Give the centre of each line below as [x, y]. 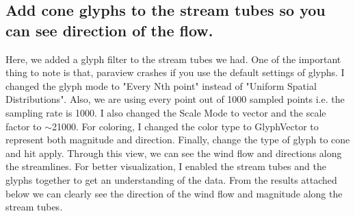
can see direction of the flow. [109, 30]
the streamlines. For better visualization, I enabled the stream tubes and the [166, 166]
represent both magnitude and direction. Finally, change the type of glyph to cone [178, 140]
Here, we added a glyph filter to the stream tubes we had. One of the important [173, 59]
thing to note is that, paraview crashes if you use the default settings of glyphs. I [175, 72]
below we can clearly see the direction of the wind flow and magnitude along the [174, 193]
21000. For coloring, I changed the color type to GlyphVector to [185, 126]
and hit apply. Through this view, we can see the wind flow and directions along [174, 153]
